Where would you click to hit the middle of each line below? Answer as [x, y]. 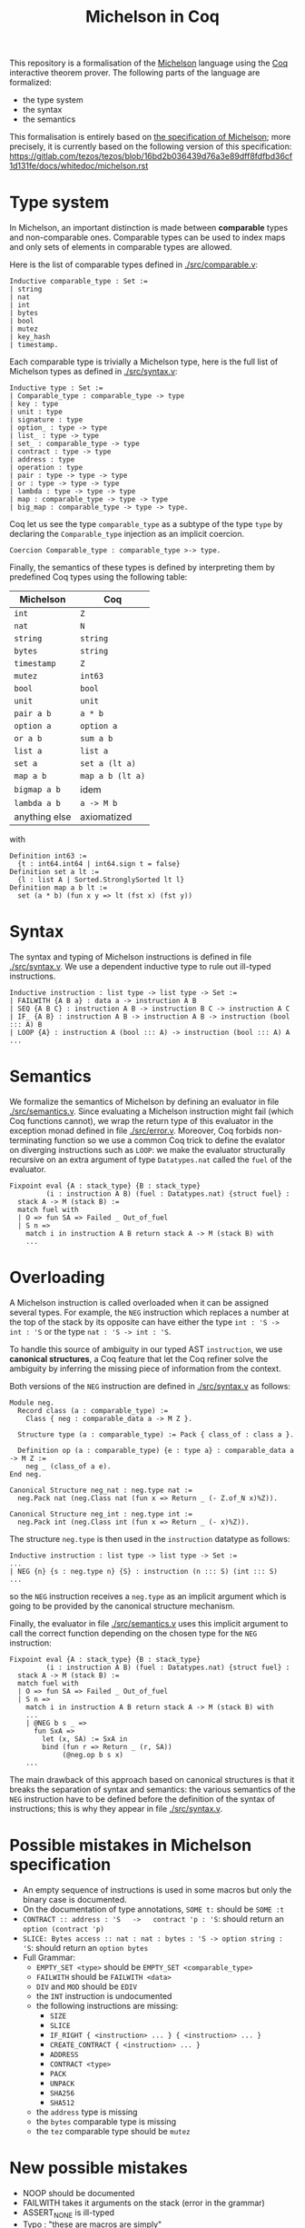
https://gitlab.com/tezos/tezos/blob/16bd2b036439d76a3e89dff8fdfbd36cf [151, 156]
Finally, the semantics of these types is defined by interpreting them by [142, 567]
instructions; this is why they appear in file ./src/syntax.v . [116, 1808]
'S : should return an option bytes [85, 1947]
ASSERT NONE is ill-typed [69, 2213]
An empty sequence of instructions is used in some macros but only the [157, 1890]
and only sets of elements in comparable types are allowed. [121, 247]
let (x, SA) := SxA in [85, 1739]
